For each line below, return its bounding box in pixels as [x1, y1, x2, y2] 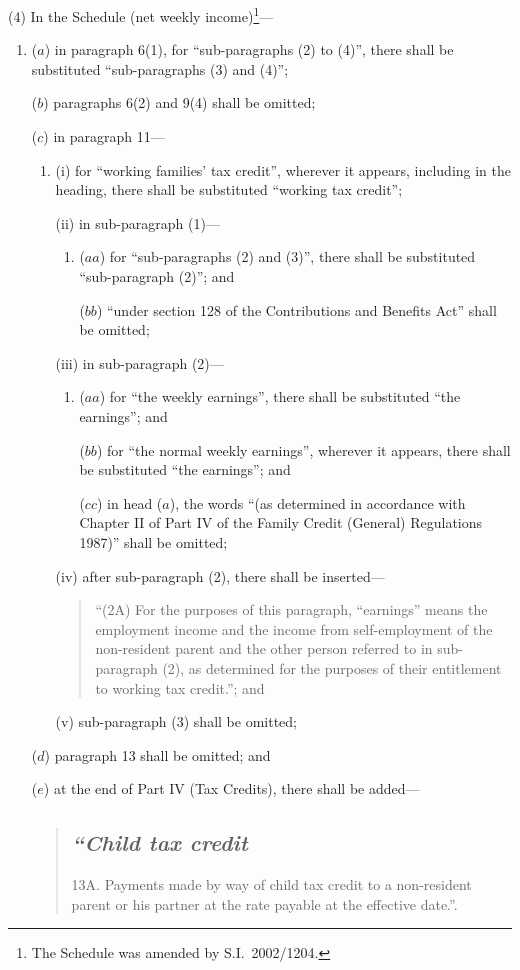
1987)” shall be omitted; [79, 531, 228, 552]
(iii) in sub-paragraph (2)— [55, 352, 224, 373]
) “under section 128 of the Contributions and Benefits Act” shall [96, 299, 497, 320]
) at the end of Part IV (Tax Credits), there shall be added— [43, 778, 420, 799]
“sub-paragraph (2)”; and [79, 266, 235, 286]
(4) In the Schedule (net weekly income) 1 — [8, 3, 274, 26]
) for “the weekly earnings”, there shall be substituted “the [99, 386, 461, 407]
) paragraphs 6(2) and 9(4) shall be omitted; [43, 92, 316, 113]
